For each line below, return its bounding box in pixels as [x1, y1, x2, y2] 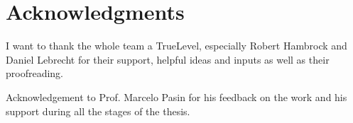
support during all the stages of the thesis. [6, 103, 190, 118]
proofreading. [6, 66, 64, 81]
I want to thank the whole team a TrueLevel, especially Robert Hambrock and [6, 38, 347, 53]
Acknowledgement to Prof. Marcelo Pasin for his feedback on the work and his [6, 89, 347, 104]
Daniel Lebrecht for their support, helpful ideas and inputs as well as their [6, 52, 330, 66]
